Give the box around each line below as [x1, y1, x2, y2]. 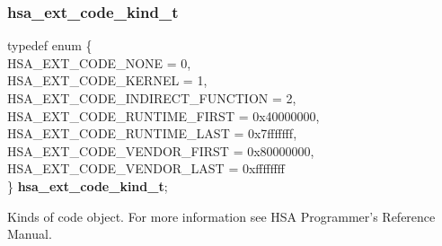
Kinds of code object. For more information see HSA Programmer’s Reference [7, 206, 436, 225]
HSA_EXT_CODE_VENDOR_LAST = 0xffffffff [7, 159, 285, 178]
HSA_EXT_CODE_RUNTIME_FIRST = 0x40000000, [7, 106, 320, 125]
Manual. [7, 224, 52, 243]
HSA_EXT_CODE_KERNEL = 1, [7, 71, 208, 90]
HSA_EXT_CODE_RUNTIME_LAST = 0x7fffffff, [7, 124, 297, 143]
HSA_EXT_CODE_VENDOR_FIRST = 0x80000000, [7, 141, 314, 160]
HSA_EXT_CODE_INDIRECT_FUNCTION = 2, [7, 89, 296, 107]
